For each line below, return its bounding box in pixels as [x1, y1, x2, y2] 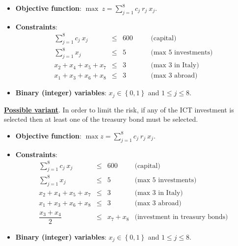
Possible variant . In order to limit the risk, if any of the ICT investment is [4, 104, 234, 114]
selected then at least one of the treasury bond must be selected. [4, 114, 198, 124]
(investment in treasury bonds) [134, 214, 228, 221]
